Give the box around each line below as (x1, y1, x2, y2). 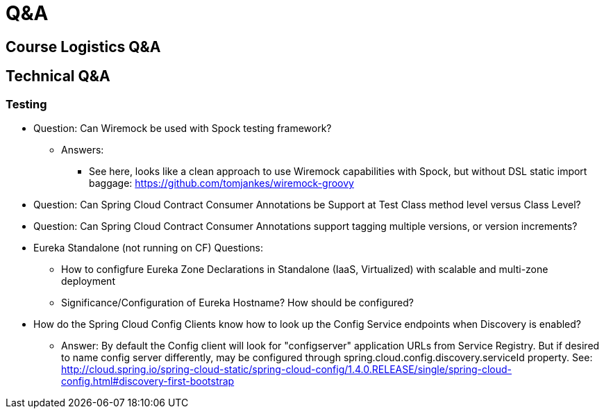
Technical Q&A (6, 67, 110, 85)
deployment (61, 274, 115, 287)
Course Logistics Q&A (6, 38, 161, 56)
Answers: (61, 143, 104, 156)
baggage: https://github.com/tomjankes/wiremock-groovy (89, 176, 354, 189)
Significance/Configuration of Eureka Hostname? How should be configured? (61, 296, 414, 308)
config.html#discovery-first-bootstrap (61, 374, 235, 387)
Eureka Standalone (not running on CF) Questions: (33, 241, 264, 254)
